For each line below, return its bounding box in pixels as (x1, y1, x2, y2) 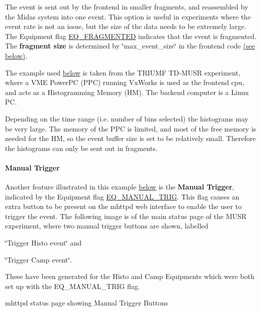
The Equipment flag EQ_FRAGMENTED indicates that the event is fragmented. (5, 30, 256, 41)
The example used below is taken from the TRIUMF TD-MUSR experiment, (5, 67, 240, 77)
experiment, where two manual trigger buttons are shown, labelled (5, 220, 208, 231)
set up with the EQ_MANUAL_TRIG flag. (5, 280, 140, 291)
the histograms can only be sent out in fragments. (5, 142, 157, 153)
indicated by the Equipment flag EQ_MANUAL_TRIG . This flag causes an (5, 191, 239, 201)
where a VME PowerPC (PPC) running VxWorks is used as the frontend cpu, (5, 77, 244, 87)
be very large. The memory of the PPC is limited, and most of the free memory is (5, 123, 256, 133)
